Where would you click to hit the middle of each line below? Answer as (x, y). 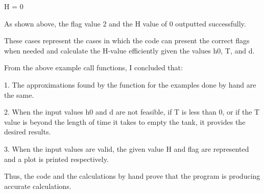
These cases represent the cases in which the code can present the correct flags (127, 40)
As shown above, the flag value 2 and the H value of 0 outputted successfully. (125, 23)
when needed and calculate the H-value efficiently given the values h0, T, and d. (129, 50)
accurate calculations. (38, 186)
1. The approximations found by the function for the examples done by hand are (130, 84)
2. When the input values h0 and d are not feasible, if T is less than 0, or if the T (132, 112)
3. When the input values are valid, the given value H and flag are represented (127, 148)
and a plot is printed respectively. (56, 159)
